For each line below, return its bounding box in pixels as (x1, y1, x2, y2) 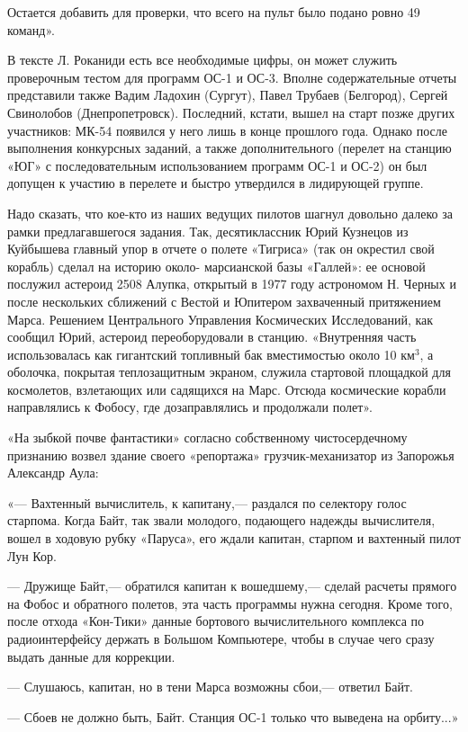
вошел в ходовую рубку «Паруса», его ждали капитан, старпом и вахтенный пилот (7, 529, 461, 548)
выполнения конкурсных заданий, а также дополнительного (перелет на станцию (7, 138, 452, 157)
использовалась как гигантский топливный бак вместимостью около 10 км (7, 344, 415, 363)
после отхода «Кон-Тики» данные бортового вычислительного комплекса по (7, 611, 425, 630)
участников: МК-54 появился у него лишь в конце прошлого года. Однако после (7, 121, 447, 139)
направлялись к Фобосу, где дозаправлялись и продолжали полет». (7, 397, 373, 416)
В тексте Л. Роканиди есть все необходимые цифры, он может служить (7, 50, 398, 69)
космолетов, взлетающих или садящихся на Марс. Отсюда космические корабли (7, 379, 446, 398)
